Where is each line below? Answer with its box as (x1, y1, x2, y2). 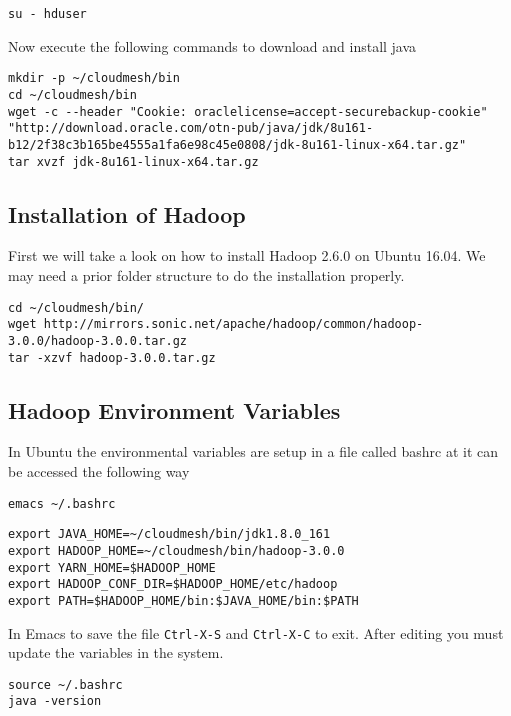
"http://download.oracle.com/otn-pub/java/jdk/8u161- (8, 121, 374, 136)
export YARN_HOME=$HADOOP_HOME (8, 560, 216, 575)
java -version (8, 694, 102, 709)
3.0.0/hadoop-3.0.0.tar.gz (8, 333, 187, 348)
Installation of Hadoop (8, 198, 246, 229)
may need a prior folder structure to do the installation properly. (8, 264, 405, 285)
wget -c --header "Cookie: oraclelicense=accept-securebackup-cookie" (8, 104, 488, 119)
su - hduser (8, 7, 87, 21)
